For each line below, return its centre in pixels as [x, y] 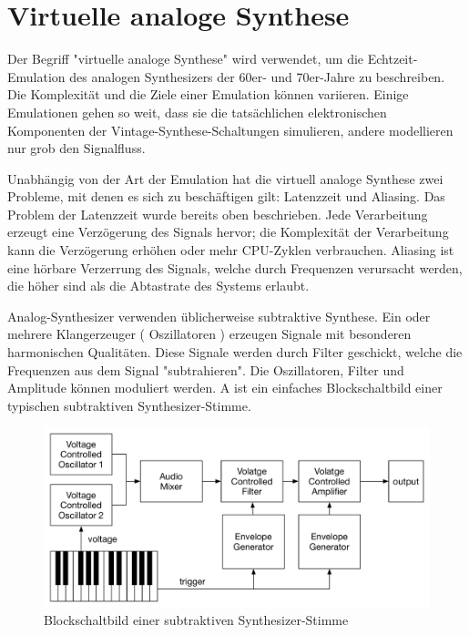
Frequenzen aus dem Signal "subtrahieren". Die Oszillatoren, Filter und [206, 369]
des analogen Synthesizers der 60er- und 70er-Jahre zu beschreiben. [257, 76]
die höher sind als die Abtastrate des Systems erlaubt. [158, 286]
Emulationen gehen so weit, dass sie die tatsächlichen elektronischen [197, 112]
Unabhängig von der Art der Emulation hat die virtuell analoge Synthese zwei [225, 178]
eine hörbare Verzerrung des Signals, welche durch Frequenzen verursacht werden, [235, 267]
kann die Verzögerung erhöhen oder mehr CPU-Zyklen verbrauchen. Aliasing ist [231, 250]
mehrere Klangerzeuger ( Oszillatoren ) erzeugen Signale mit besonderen [209, 334]
